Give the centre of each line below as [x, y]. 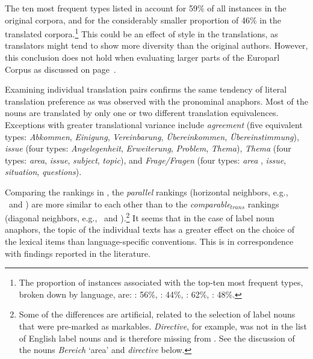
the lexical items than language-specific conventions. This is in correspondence [149, 241]
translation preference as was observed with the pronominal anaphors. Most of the [156, 101]
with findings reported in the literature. [78, 253]
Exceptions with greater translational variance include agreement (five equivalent [154, 124]
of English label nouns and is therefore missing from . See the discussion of [157, 338]
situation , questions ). [43, 172]
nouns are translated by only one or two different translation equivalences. [142, 113]
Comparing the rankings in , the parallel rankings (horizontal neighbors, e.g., [147, 192]
